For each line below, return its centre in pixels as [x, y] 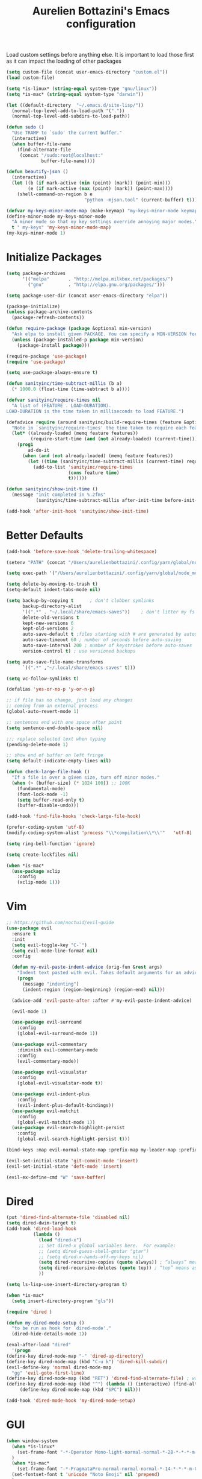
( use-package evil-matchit [45, 1111]
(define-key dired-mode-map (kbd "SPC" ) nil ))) [80, 1390]
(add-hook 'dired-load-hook [41, 1229]
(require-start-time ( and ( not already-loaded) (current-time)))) [115, 439]
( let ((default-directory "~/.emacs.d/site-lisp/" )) [75, 105]
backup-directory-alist [52, 606]
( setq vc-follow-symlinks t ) [43, 679]
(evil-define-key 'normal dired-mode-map [59, 1367]
